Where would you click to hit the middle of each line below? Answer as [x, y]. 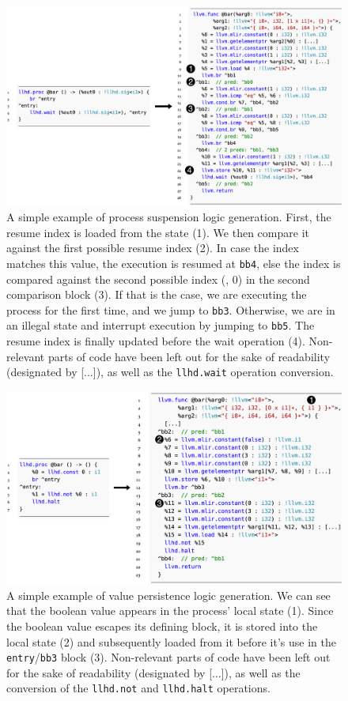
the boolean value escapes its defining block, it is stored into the [162, 626]
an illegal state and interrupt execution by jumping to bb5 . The [161, 325]
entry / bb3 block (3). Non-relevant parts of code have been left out [168, 657]
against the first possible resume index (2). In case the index [153, 248]
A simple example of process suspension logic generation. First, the [169, 217]
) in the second [274, 279]
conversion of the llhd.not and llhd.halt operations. [138, 688]
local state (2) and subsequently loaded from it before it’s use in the [171, 641]
